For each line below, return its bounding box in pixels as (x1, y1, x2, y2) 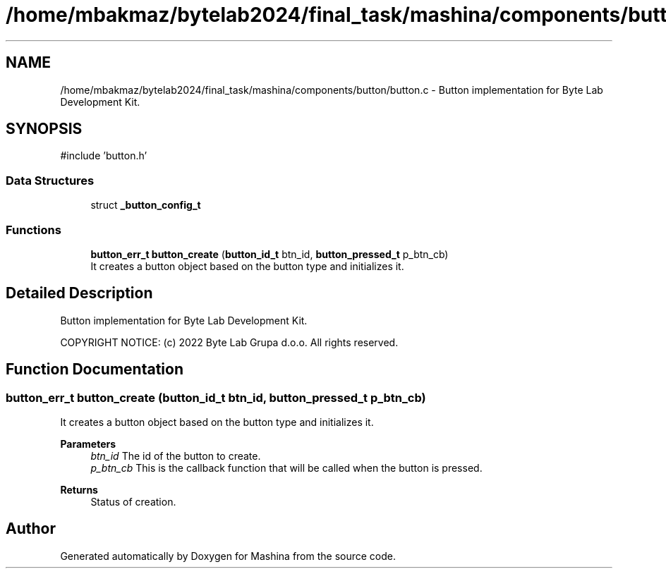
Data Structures (6, 173, 95, 188)
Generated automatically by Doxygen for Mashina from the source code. (60, 549, 396, 562)
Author (6, 520, 56, 538)
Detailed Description (6, 284, 153, 303)
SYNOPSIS (6, 120, 83, 138)
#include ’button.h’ (60, 149, 147, 162)
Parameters (60, 438, 116, 450)
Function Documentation (6, 360, 183, 379)
